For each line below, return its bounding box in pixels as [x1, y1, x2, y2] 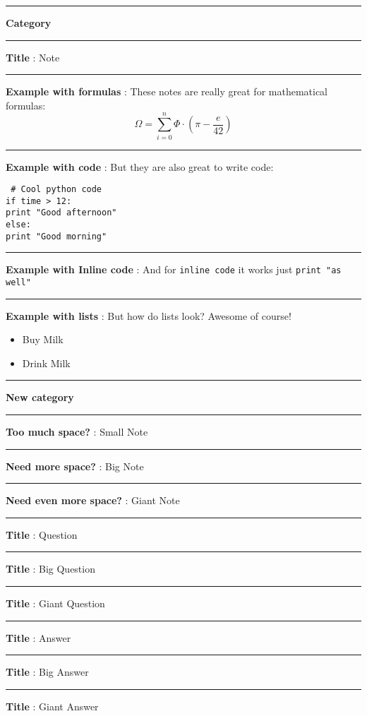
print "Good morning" [6, 231, 107, 241]
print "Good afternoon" [6, 208, 117, 218]
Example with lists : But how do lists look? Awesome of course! [6, 308, 291, 323]
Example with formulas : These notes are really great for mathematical [6, 84, 328, 99]
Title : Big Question [6, 561, 95, 576]
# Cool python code [11, 184, 102, 195]
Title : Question [6, 527, 78, 542]
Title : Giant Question [6, 596, 105, 611]
